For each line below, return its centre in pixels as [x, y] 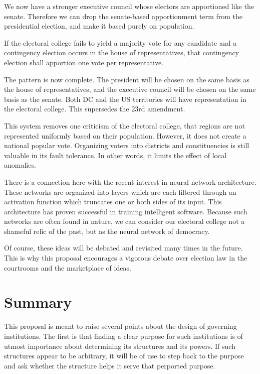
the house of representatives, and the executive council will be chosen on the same [130, 89]
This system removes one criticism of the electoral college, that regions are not [124, 125]
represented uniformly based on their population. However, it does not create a [125, 135]
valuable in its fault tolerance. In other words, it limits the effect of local [115, 155]
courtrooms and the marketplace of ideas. [68, 267]
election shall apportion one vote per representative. [84, 62]
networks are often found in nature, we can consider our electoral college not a [124, 221]
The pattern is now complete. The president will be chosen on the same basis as [127, 79]
